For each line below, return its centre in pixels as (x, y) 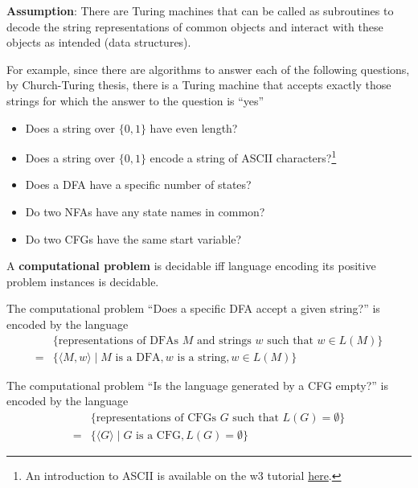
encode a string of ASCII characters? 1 (243, 156)
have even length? (194, 127)
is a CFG (159, 435)
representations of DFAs (119, 340)
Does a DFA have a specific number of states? (138, 185)
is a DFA (138, 357)
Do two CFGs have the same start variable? (133, 238)
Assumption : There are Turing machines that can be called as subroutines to (200, 10)
